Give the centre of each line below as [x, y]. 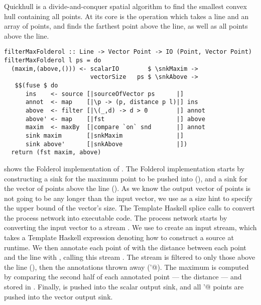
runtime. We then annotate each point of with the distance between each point [125, 247]
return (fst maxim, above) [56, 152]
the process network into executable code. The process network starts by [116, 217]
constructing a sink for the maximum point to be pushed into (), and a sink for [126, 178]
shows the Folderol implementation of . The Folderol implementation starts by [124, 168]
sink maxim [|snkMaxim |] [104, 135]
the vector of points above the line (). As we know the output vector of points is [127, 188]
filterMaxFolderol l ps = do [53, 61]
